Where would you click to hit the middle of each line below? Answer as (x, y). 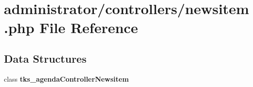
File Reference (89, 27)
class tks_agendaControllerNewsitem (66, 78)
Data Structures (45, 58)
